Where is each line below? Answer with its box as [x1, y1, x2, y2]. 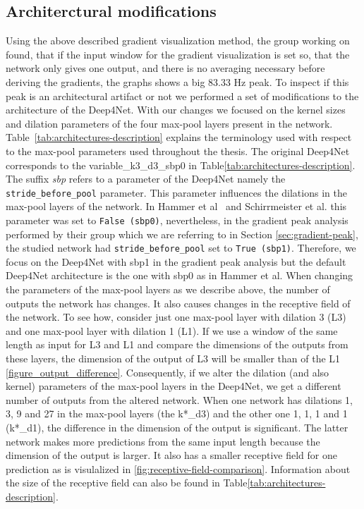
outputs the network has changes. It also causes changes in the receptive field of [6, 295, 351, 310]
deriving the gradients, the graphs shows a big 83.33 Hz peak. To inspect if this [6, 74, 349, 89]
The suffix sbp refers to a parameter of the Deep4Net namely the [6, 171, 286, 186]
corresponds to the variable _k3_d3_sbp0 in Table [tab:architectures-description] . [6, 157, 356, 172]
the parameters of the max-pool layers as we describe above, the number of [6, 282, 330, 297]
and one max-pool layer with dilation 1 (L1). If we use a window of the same [6, 323, 338, 338]
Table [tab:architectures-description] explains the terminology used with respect [6, 130, 352, 145]
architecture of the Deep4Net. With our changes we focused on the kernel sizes [6, 102, 346, 117]
